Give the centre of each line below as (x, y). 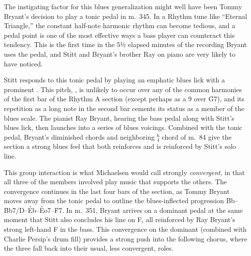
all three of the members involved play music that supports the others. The (115, 182)
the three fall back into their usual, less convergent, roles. (89, 248)
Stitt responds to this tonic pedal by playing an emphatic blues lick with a (114, 80)
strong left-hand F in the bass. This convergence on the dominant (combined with (125, 229)
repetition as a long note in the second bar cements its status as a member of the (124, 108)
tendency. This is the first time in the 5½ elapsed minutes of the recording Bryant (125, 44)
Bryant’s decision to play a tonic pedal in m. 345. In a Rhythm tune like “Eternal (125, 16)
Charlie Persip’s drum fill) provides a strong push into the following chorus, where (126, 238)
